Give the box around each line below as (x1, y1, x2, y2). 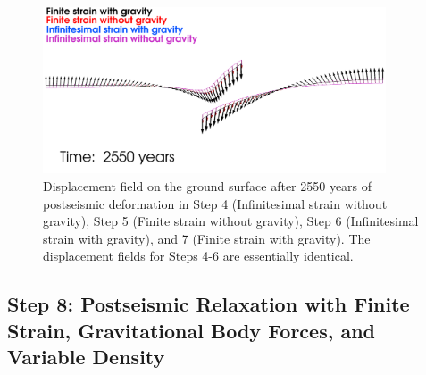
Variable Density (7, 343, 165, 371)
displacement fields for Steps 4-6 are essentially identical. (43, 246, 354, 265)
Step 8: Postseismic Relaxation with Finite (7, 290, 410, 318)
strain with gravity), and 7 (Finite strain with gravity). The (43, 229, 371, 247)
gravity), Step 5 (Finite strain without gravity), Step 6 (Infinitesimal (43, 212, 419, 230)
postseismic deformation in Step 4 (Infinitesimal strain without (43, 194, 388, 212)
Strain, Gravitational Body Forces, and (7, 316, 375, 344)
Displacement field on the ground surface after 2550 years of (43, 176, 372, 195)
